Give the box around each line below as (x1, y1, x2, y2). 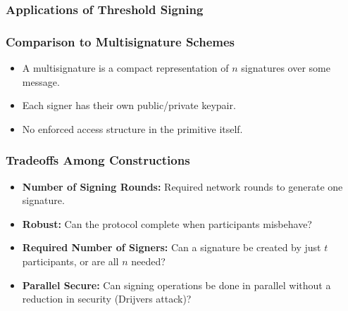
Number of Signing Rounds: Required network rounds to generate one (22, 179, 343, 193)
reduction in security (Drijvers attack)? (22, 291, 192, 306)
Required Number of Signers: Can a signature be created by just (22, 240, 321, 255)
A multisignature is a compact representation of (22, 61, 229, 75)
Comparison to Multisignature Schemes (6, 32, 235, 50)
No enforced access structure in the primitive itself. (22, 121, 243, 136)
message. (22, 74, 60, 89)
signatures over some (241, 61, 330, 75)
